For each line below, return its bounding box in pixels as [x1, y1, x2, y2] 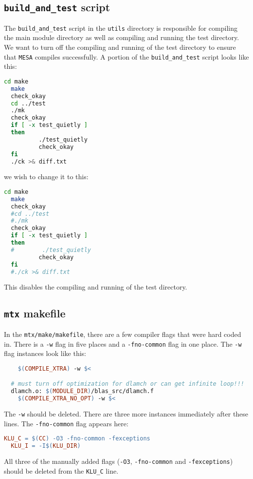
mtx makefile [4, 306, 66, 321]
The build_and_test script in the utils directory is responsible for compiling [4, 22, 237, 33]
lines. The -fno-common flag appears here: [4, 418, 128, 428]
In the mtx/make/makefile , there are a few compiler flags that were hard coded [4, 329, 241, 339]
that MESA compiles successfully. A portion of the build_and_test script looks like [4, 51, 249, 62]
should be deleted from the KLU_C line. [4, 465, 119, 476]
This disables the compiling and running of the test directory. [4, 282, 187, 292]
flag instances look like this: [4, 348, 87, 358]
